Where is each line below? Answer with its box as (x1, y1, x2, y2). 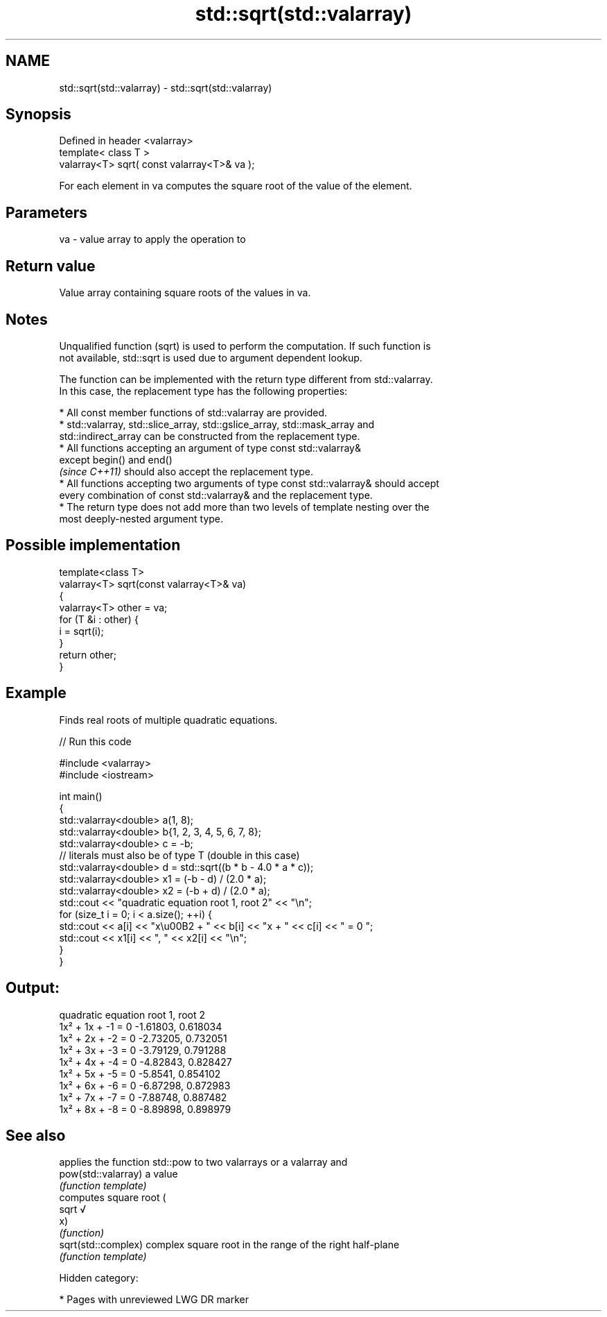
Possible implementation (6, 536, 181, 554)
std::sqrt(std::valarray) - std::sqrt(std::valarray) (59, 81, 272, 94)
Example (6, 684, 67, 702)
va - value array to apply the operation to (59, 233, 246, 246)
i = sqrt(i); (59, 624, 104, 637)
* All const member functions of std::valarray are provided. (59, 406, 328, 418)
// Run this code (59, 735, 132, 747)
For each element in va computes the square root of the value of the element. (59, 180, 412, 192)
